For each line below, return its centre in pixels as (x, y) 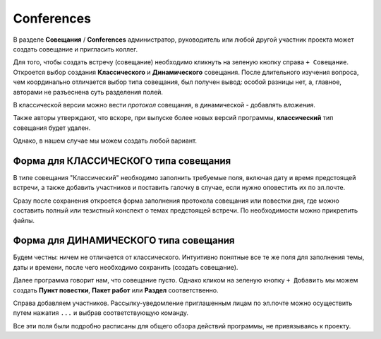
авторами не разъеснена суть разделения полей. (88, 92)
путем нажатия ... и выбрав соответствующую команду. (101, 313)
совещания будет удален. (52, 128)
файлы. (24, 220)
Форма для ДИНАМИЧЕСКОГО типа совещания (124, 240)
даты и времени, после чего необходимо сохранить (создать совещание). (126, 267)
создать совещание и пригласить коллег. (75, 49)
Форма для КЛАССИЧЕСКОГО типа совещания (122, 161)
